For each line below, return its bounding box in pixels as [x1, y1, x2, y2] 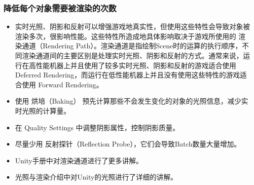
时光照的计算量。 [15, 105, 71, 115]
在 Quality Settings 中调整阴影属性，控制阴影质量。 [15, 122, 180, 132]
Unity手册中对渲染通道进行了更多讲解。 [15, 155, 143, 165]
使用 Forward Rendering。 [22, 79, 104, 89]
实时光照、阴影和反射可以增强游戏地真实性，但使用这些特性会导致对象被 [15, 21, 250, 32]
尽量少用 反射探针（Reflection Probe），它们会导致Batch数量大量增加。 [15, 139, 241, 149]
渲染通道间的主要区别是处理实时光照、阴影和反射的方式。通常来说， [22, 50, 243, 60]
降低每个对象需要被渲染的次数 [3, 1, 117, 14]
